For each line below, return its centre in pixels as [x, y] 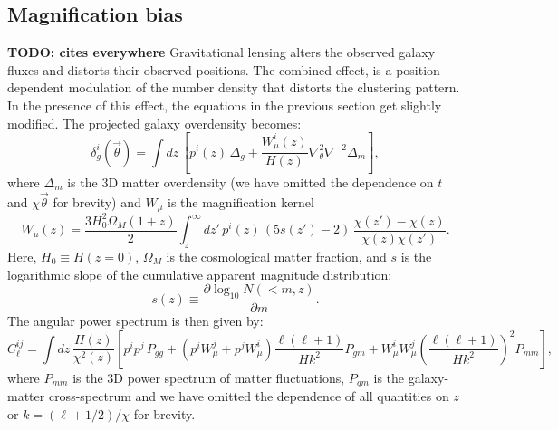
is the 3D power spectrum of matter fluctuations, [209, 377]
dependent [36, 87]
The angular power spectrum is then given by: [135, 320]
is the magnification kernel [241, 201]
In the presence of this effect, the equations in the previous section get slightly [225, 105]
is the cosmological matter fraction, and [276, 256]
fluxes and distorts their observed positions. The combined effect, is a [200, 69]
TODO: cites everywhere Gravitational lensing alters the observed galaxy [221, 52]
